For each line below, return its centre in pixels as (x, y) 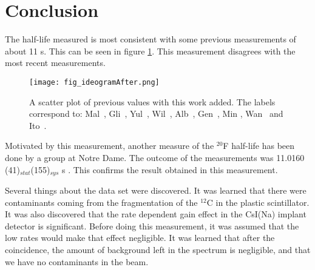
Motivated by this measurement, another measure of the (110, 146)
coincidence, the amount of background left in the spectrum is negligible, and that (158, 249)
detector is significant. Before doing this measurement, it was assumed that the (152, 226)
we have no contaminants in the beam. (77, 261)
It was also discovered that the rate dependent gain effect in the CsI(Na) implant (156, 214)
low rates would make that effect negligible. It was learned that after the (140, 238)
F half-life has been (259, 146)
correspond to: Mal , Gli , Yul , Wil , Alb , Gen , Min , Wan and (156, 114)
